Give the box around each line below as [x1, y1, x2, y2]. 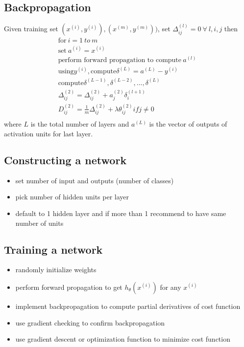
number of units [15, 217, 64, 228]
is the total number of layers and [30, 119, 129, 129]
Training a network [4, 241, 103, 257]
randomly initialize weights [15, 264, 97, 275]
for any [160, 282, 181, 292]
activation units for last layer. [4, 128, 93, 138]
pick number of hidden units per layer [15, 192, 129, 202]
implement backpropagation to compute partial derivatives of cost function [15, 301, 241, 311]
